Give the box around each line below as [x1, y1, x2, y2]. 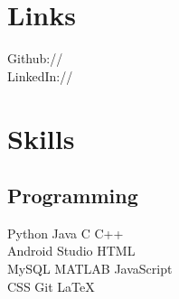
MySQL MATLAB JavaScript [7, 259, 173, 278]
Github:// [7, 49, 63, 68]
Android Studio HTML [7, 241, 136, 260]
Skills [7, 119, 75, 156]
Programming [7, 182, 138, 210]
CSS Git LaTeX [7, 276, 95, 295]
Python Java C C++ [7, 223, 124, 242]
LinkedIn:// [7, 66, 73, 85]
